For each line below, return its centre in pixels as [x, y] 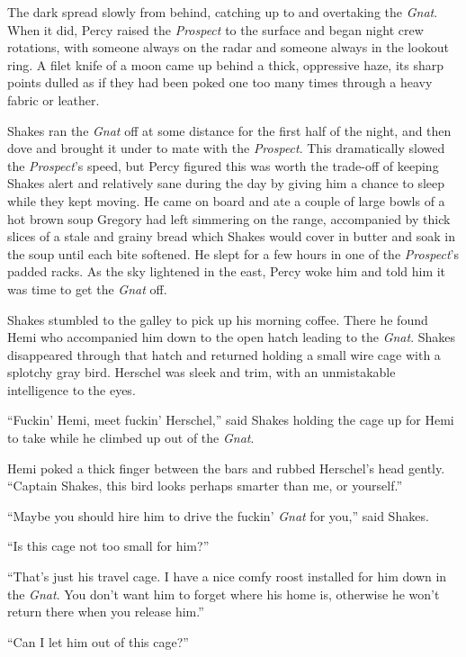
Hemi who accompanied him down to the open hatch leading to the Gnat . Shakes [232, 337]
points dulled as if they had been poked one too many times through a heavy [220, 82]
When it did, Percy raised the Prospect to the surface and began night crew [215, 29]
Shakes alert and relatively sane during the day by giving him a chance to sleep [226, 183]
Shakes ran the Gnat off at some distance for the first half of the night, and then [229, 130]
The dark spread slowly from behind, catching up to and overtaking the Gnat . [223, 12]
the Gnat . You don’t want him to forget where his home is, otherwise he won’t [224, 594]
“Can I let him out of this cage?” [98, 641]
